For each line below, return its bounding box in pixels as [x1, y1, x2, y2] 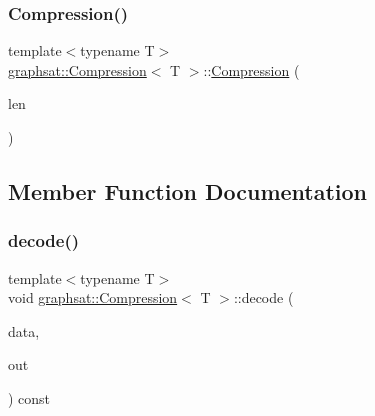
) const [8, 387, 51, 408]
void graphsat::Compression [8, 287, 178, 308]
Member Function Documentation [8, 175, 368, 206]
